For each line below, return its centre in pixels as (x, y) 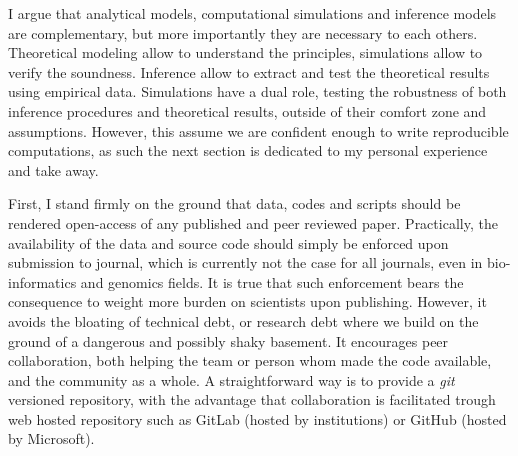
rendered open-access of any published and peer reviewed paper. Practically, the (253, 222)
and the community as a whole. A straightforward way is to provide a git (231, 379)
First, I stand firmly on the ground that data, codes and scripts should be (234, 203)
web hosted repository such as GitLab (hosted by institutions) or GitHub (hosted (257, 418)
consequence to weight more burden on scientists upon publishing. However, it (247, 301)
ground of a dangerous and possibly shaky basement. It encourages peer (228, 340)
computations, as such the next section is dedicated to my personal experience (248, 150)
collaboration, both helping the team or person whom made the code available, (250, 360)
